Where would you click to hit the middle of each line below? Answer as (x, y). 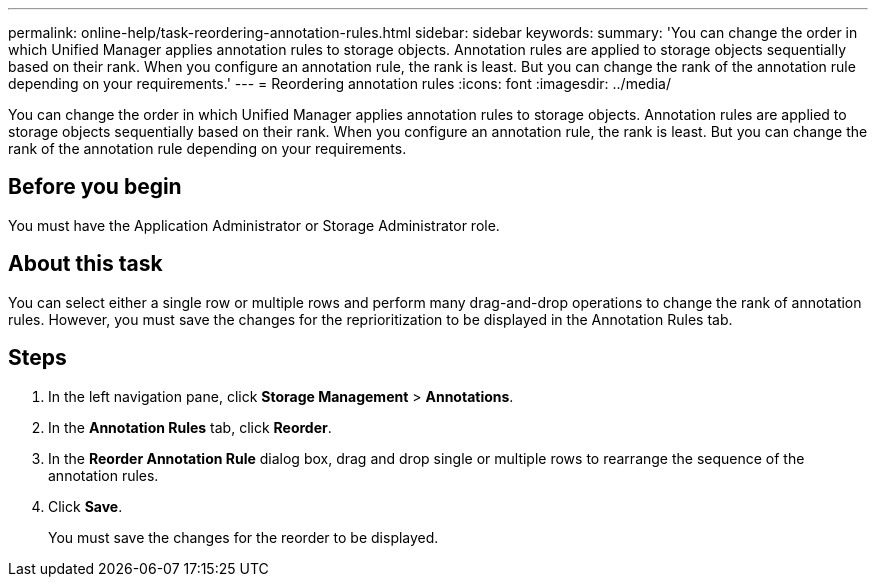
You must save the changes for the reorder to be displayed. (243, 537)
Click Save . (85, 506)
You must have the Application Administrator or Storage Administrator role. (254, 225)
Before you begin (95, 187)
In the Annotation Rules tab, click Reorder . (190, 427)
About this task (85, 264)
